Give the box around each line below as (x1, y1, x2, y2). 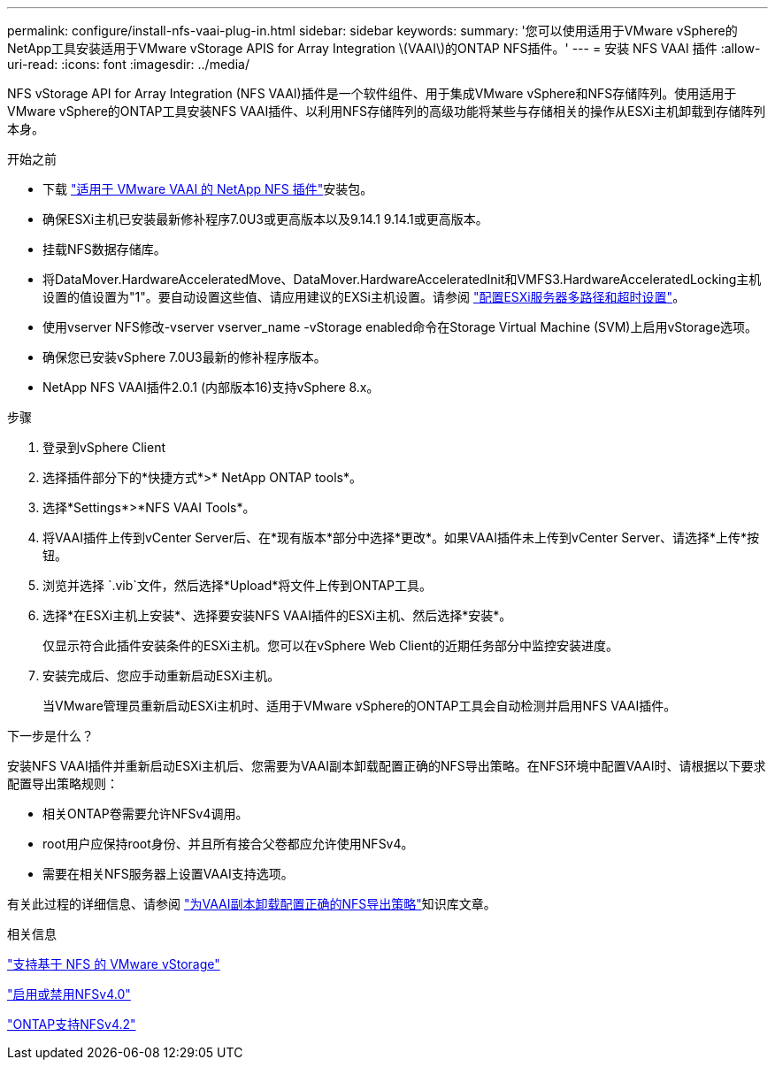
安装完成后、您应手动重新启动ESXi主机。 (42, 668, 280, 683)
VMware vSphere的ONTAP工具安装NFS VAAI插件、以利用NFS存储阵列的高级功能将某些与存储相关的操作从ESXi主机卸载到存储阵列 (7, 104, 766, 119)
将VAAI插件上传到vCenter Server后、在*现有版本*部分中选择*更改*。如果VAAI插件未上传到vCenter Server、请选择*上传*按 (42, 530, 760, 545)
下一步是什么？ (7, 728, 94, 743)
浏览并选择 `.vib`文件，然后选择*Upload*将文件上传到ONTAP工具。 (42, 578, 432, 593)
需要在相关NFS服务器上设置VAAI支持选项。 (42, 866, 294, 881)
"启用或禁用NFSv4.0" (7, 986, 131, 1002)
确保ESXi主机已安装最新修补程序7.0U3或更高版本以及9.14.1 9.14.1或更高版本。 (42, 211, 488, 226)
